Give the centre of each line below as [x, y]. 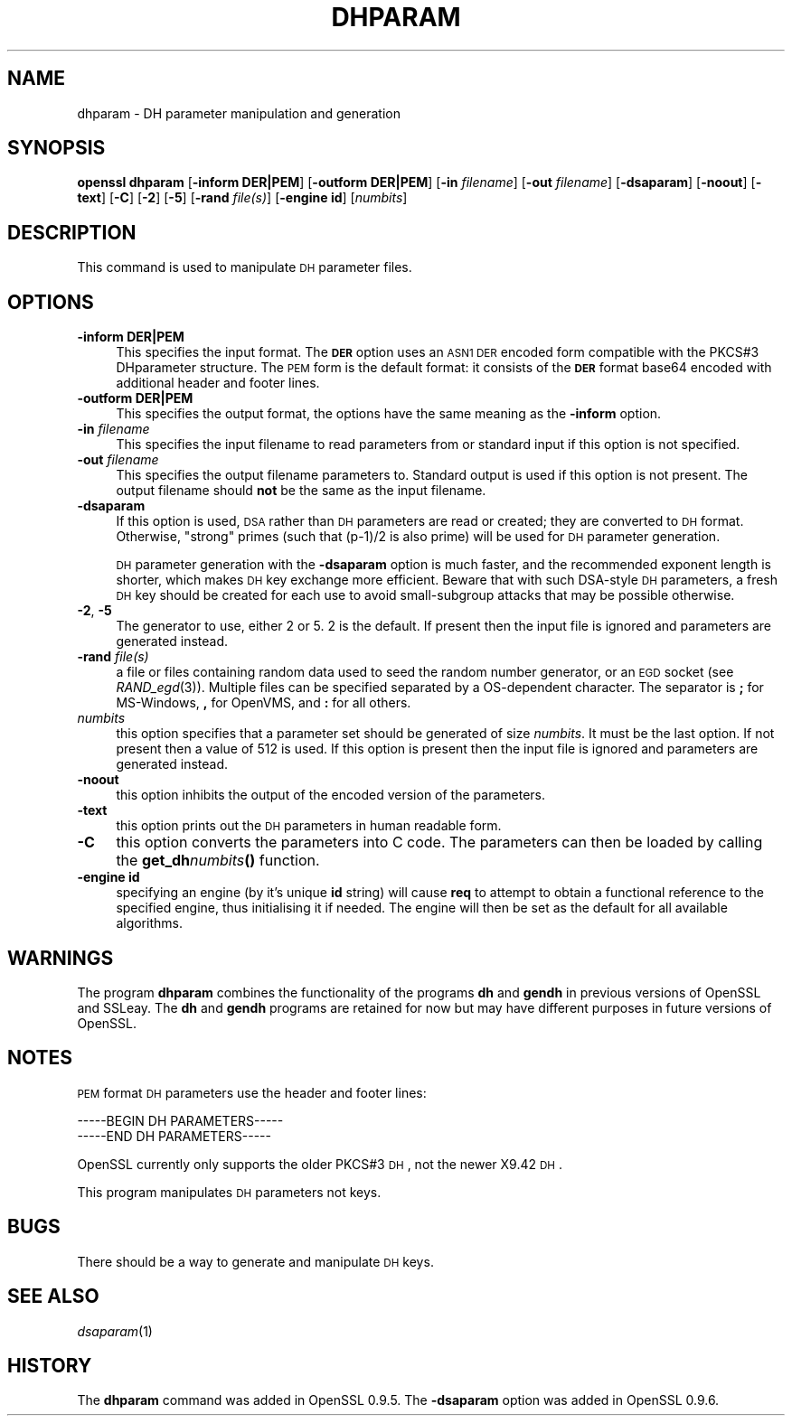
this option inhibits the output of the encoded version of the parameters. [331, 795]
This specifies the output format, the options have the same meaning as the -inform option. [389, 414]
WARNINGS [61, 958]
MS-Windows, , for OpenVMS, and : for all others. [264, 703]
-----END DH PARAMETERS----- [174, 1136]
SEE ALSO [53, 1297]
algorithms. [149, 923]
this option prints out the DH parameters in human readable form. [309, 826]
